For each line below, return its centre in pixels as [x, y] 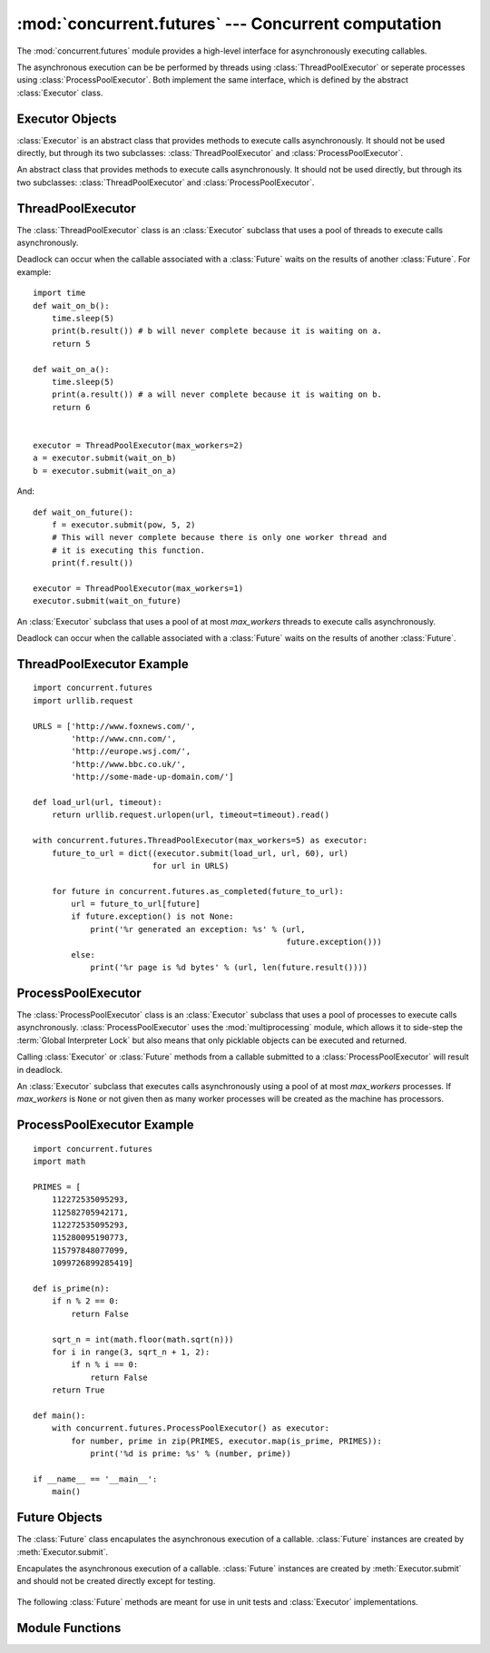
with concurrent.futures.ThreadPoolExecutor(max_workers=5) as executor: [201, 841]
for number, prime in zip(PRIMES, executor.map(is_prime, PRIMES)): [227, 1441]
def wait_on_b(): [71, 305]
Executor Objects [67, 118]
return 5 [71, 344]
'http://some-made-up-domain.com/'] [153, 777]
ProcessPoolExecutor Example [105, 1125]
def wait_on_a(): [71, 369]
